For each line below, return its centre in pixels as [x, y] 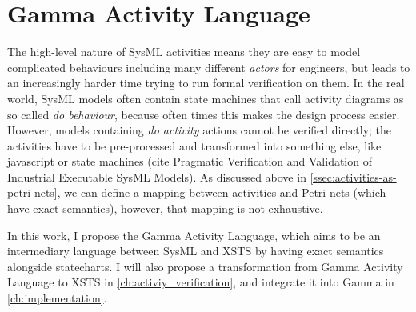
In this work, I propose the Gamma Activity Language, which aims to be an [194, 235]
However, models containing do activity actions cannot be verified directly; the [200, 130]
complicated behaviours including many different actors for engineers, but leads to [209, 67]
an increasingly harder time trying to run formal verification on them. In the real [206, 83]
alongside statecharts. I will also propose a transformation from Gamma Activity [205, 266]
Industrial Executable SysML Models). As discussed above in [157, 176]
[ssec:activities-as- [353, 176]
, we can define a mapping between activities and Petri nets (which [222, 192]
